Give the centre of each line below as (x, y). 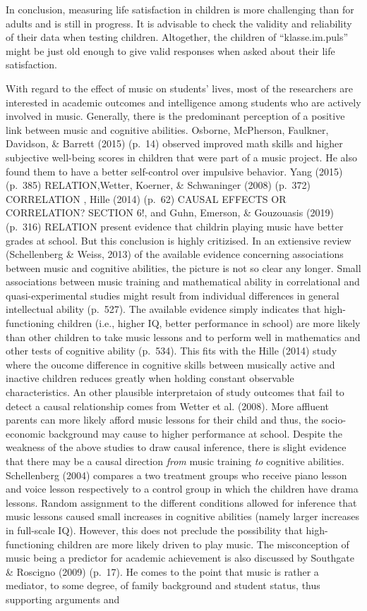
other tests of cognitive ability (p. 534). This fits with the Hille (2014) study (172, 351)
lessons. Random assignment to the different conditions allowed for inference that (181, 502)
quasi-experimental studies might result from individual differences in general (173, 295)
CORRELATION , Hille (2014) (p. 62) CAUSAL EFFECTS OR (146, 198)
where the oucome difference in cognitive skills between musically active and (170, 364)
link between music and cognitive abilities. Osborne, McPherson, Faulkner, (167, 129)
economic (25, 433)
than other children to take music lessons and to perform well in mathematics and (183, 337)
